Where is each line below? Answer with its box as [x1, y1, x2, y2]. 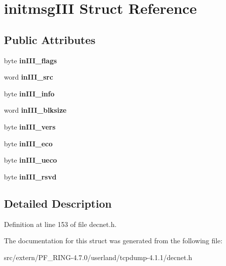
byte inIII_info [4, 88, 55, 98]
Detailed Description [4, 195, 112, 211]
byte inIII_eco [4, 138, 53, 148]
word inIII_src [4, 72, 53, 82]
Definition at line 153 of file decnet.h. [4, 219, 117, 229]
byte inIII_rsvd [4, 171, 57, 181]
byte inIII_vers [4, 121, 56, 132]
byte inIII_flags [4, 55, 57, 65]
